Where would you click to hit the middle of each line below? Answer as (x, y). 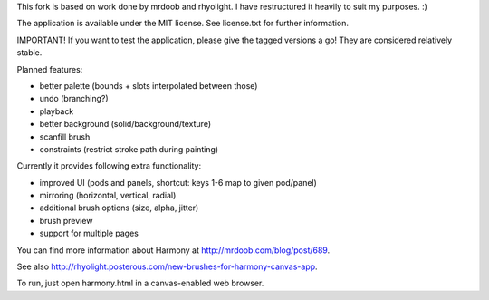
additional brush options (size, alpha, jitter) (119, 208)
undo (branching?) (74, 99)
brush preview (66, 220)
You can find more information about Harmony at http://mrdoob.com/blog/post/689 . (173, 250)
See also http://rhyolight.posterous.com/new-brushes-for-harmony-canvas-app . (167, 266)
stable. (29, 53)
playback (57, 111)
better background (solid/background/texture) (125, 124)
